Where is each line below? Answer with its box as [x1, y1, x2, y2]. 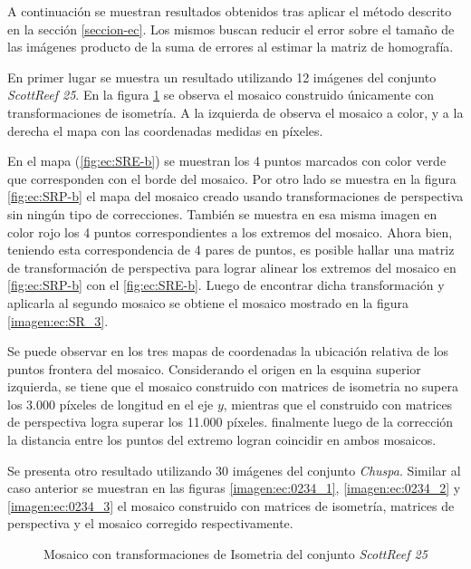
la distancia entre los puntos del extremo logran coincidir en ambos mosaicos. [7, 430, 437, 449]
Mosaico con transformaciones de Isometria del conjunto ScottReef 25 [43, 545, 428, 564]
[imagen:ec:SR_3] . [7, 311, 109, 330]
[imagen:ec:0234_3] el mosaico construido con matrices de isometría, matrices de [7, 496, 455, 515]
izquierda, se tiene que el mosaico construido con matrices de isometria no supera [7, 377, 458, 396]
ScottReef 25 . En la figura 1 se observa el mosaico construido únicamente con [7, 85, 435, 104]
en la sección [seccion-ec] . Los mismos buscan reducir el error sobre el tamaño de [7, 19, 455, 38]
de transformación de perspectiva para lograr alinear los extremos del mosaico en [7, 257, 457, 276]
